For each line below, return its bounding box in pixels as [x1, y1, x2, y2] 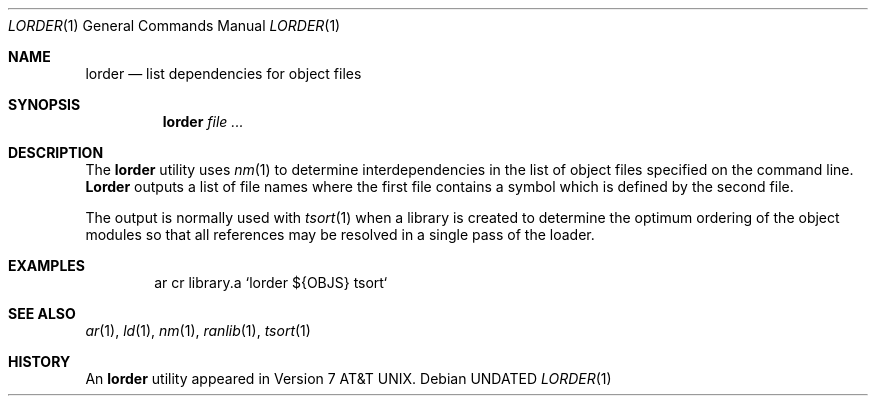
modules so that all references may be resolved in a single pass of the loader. [85, 226, 595, 243]
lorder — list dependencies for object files [85, 65, 362, 82]
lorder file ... [162, 113, 244, 130]
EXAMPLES [8, 257, 85, 274]
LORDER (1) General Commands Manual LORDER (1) [8, 17, 341, 34]
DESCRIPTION [8, 144, 104, 161]
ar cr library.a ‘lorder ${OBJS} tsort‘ [154, 274, 388, 291]
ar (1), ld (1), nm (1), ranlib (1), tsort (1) [85, 322, 311, 339]
